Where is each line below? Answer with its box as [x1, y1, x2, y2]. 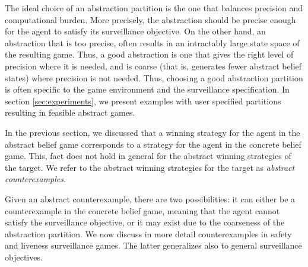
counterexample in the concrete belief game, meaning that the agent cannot [5, 204, 280, 217]
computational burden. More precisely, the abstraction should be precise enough [5, 13, 296, 26]
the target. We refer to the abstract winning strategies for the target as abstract [5, 161, 295, 173]
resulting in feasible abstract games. [5, 106, 135, 119]
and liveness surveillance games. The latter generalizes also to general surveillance [5, 239, 302, 252]
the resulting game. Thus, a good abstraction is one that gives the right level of [5, 48, 294, 61]
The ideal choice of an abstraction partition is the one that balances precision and [5, 2, 303, 14]
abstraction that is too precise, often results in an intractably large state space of [5, 36, 300, 49]
